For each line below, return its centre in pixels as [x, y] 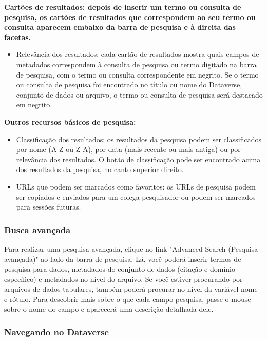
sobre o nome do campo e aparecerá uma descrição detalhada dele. [109, 309]
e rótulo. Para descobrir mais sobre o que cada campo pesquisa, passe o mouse [128, 299]
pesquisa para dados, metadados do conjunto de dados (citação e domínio [120, 269]
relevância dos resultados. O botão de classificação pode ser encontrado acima [138, 159]
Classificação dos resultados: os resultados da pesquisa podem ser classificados [139, 139]
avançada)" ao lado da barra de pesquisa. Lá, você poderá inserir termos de [123, 259]
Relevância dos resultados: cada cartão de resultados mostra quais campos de [138, 54]
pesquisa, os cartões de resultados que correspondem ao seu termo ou [130, 17]
